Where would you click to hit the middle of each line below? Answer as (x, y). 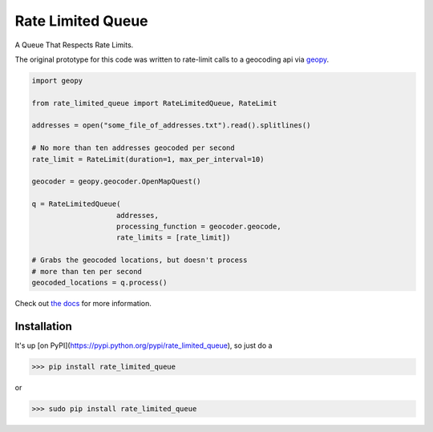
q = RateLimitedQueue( (76, 204)
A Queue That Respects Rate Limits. (74, 45)
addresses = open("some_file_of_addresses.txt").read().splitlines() (171, 125)
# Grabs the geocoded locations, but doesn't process (140, 260)
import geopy (57, 81)
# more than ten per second (87, 271)
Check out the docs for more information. (83, 303)
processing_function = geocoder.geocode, (199, 226)
